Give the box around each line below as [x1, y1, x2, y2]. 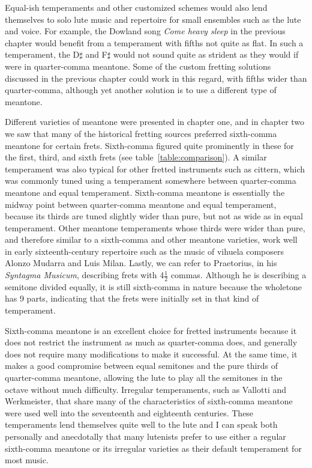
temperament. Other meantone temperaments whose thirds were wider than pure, [5, 221, 305, 234]
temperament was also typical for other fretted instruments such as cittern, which [5, 162, 305, 175]
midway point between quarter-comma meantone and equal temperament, [5, 198, 277, 210]
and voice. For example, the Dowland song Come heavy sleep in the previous [5, 25, 286, 37]
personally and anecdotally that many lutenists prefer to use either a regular [5, 430, 286, 443]
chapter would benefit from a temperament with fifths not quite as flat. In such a [5, 36, 304, 49]
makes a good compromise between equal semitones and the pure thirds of [5, 359, 278, 372]
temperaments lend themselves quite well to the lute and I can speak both [5, 418, 278, 431]
